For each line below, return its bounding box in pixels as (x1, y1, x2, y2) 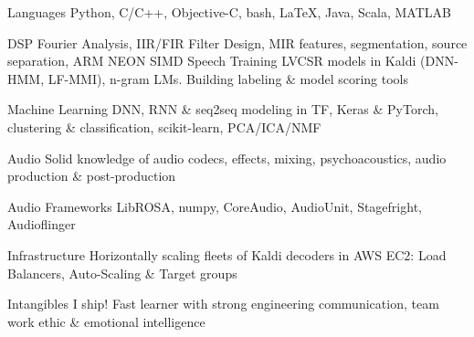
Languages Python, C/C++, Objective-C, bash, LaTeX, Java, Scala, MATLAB (7, 3, 451, 21)
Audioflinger (7, 215, 76, 234)
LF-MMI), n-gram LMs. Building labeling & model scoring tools (47, 68, 409, 88)
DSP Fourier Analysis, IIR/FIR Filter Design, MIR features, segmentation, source (7, 33, 468, 52)
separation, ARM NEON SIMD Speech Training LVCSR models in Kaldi (7, 51, 416, 70)
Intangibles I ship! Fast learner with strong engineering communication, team (7, 294, 439, 313)
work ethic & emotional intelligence (7, 311, 205, 331)
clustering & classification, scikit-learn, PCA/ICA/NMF (7, 117, 321, 136)
